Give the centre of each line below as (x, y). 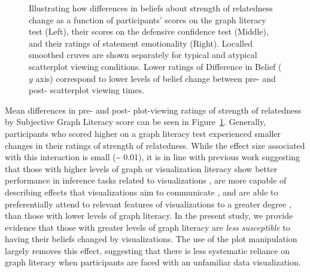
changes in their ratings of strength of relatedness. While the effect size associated (155, 145)
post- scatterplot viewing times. (87, 90)
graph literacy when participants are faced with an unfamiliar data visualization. (153, 262)
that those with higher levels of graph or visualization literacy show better (141, 168)
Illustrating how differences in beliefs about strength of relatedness (151, 8)
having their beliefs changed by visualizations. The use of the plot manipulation (151, 239)
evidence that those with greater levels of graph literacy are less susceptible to (148, 227)
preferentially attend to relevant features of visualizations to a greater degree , (148, 204)
